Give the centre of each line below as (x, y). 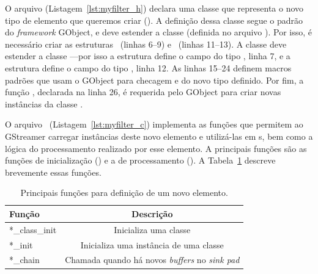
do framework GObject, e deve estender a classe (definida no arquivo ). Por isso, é (158, 32)
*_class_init (33, 229)
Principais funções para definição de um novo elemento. (124, 193)
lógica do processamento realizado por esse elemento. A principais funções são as (156, 148)
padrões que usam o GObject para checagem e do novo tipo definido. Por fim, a (154, 80)
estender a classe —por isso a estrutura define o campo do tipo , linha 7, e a (148, 56)
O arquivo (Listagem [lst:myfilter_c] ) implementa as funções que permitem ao (154, 124)
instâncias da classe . (44, 103)
